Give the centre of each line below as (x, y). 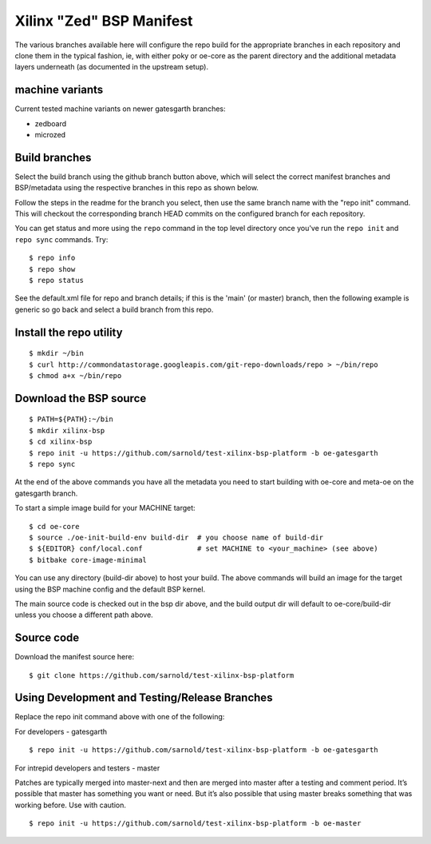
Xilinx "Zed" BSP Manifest (104, 21)
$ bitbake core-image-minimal (88, 560)
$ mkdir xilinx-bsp (67, 430)
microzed (50, 135)
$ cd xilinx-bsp (61, 442)
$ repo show (52, 269)
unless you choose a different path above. (84, 615)
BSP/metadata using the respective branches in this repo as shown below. (137, 188)
